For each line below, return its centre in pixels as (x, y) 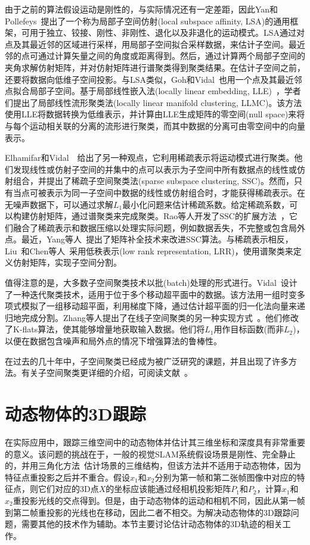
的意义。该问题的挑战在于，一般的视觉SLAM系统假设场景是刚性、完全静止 (150, 454)
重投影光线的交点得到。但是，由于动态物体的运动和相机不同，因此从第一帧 (159, 500)
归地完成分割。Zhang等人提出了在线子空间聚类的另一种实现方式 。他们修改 (152, 317)
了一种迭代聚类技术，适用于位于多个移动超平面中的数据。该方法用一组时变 (151, 294)
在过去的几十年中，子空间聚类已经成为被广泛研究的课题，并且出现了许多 (147, 361)
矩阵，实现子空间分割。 (75, 262)
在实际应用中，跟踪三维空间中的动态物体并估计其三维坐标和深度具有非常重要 (155, 442)
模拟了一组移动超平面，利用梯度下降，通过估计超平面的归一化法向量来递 (163, 306)
